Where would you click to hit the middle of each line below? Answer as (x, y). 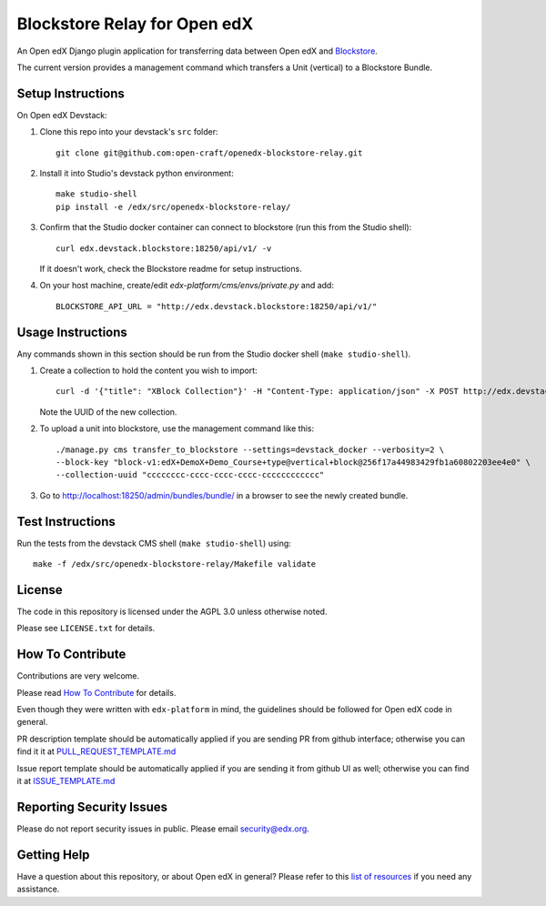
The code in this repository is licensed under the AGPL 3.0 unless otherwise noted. (172, 611)
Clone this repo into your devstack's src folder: (129, 132)
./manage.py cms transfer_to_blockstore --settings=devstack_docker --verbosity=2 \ (250, 449)
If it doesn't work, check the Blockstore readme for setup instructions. (171, 268)
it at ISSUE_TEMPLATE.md (66, 781)
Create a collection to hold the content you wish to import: (149, 371)
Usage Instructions (72, 332)
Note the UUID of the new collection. (108, 412)
